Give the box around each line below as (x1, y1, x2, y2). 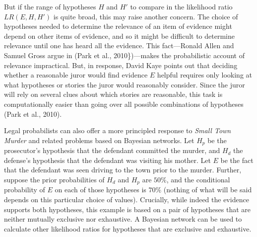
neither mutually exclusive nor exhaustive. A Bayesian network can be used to (4, 214, 242, 224)
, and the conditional (166, 174, 230, 184)
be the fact (220, 155, 254, 165)
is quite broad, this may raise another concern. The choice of (53, 11, 238, 21)
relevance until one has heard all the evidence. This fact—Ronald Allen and (4, 40, 234, 51)
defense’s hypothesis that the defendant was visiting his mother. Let (4, 155, 211, 165)
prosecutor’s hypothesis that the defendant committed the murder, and (4, 145, 220, 156)
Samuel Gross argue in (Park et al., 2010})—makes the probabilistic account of (4, 50, 245, 60)
